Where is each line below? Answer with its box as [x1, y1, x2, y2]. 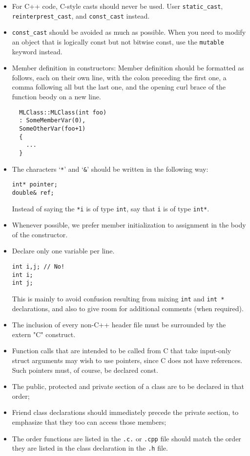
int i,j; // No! [12, 263, 65, 270]
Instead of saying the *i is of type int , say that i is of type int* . [12, 203, 209, 213]
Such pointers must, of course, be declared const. [12, 365, 158, 375]
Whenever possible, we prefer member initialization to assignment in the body [12, 220, 246, 230]
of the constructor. [12, 229, 68, 239]
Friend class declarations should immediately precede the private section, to [12, 407, 239, 417]
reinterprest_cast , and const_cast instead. [12, 10, 150, 21]
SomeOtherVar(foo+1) [19, 125, 86, 132]
